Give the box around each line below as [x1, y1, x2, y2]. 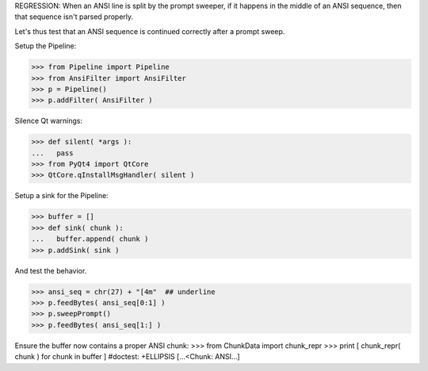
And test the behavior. [14, 266, 87, 275]
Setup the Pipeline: [14, 41, 77, 51]
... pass [31, 148, 74, 158]
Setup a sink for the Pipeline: [14, 191, 109, 201]
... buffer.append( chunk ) [31, 235, 149, 243]
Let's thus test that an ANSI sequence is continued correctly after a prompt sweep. [14, 26, 285, 36]
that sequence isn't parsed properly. [14, 12, 134, 21]
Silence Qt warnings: [14, 116, 83, 126]
